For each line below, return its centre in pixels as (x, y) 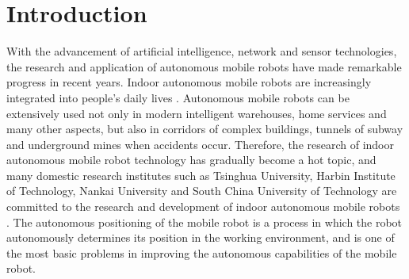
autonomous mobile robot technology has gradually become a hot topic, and (191, 160)
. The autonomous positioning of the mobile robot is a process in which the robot (204, 222)
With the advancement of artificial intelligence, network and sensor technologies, (202, 51)
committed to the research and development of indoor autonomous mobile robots (203, 206)
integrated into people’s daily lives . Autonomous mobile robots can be (178, 97)
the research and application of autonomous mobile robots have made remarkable (204, 66)
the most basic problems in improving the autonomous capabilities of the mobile (202, 252)
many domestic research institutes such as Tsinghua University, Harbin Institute (201, 175)
